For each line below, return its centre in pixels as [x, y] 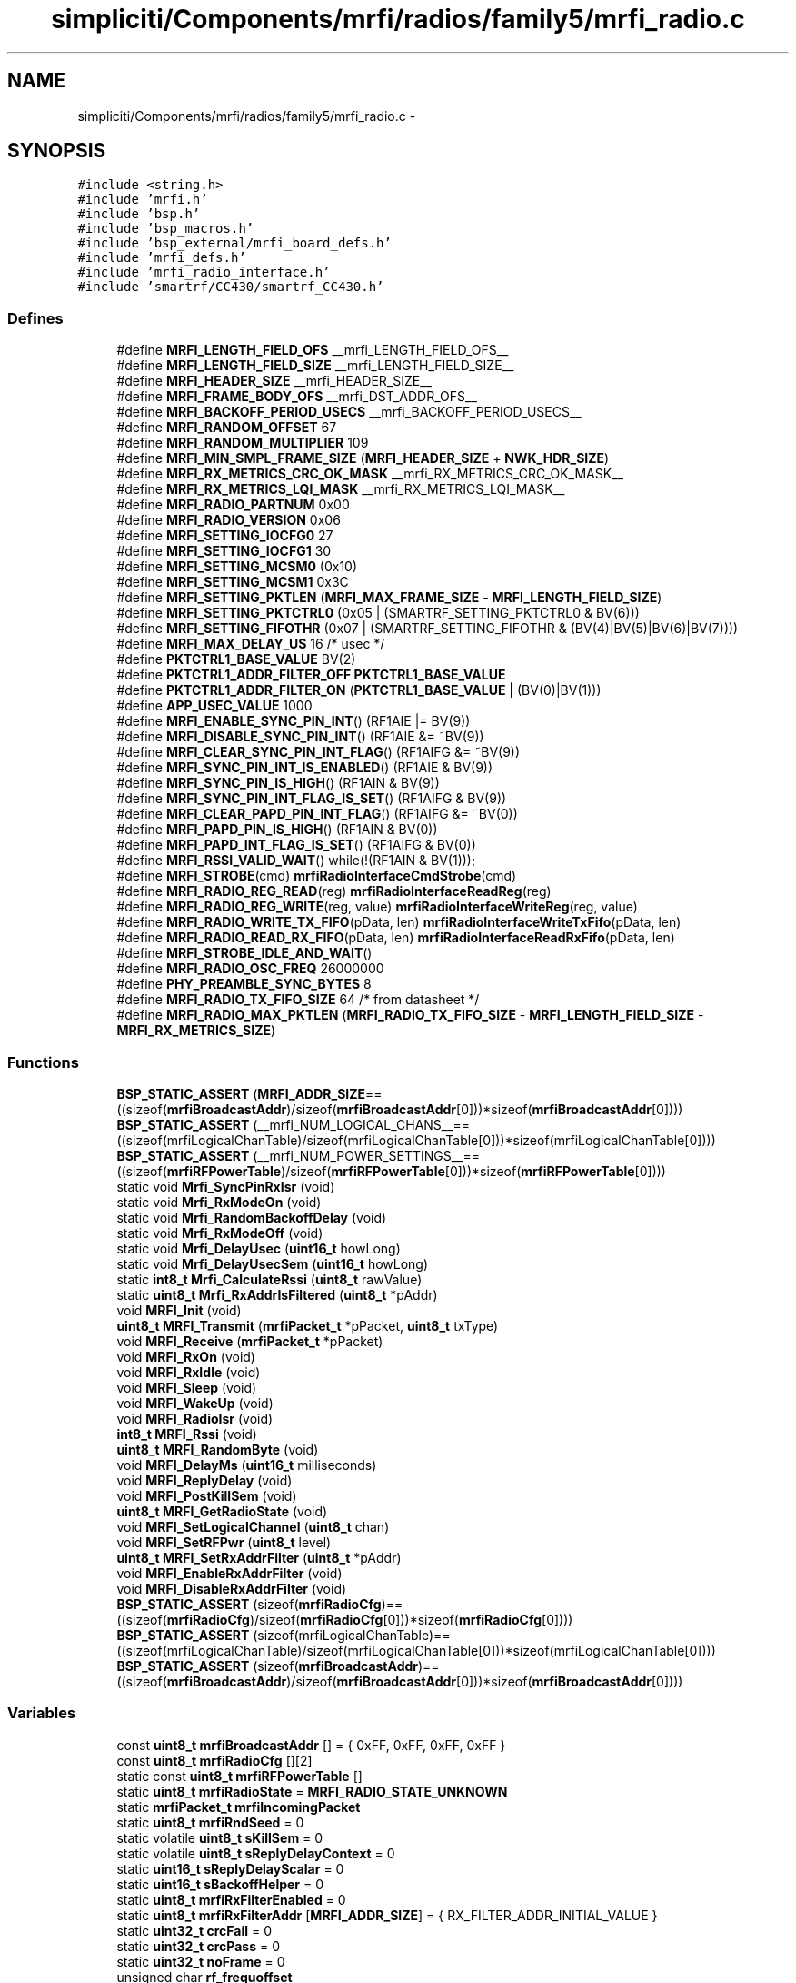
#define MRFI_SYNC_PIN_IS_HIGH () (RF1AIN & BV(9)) [278, 783]
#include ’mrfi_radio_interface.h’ [204, 272]
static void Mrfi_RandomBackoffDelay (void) [252, 1217]
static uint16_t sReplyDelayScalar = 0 [230, 1868]
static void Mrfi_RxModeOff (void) [220, 1233]
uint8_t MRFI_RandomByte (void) [218, 1449]
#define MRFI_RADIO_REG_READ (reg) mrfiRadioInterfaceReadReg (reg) [334, 891]
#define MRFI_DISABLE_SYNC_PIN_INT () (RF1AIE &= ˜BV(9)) [300, 737]
